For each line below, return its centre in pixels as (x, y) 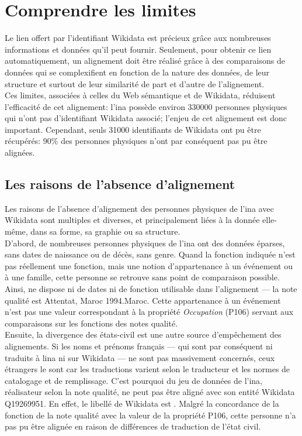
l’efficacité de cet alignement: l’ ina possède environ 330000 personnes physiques (146, 106)
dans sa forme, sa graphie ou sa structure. (105, 231)
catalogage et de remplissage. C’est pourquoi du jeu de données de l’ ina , (134, 380)
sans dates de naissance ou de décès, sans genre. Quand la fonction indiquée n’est (150, 254)
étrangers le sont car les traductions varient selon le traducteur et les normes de (147, 369)
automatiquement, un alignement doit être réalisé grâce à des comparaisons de (145, 61)
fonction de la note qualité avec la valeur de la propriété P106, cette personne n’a (150, 415)
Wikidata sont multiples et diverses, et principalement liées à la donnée (132, 220)
